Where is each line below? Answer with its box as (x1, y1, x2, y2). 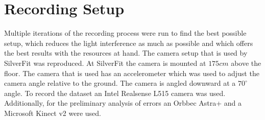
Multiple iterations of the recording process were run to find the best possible (4, 28, 247, 38)
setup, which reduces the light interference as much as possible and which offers (4, 37, 253, 48)
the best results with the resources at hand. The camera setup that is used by (4, 47, 248, 58)
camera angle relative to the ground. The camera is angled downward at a (4, 78, 236, 88)
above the (231, 57, 261, 68)
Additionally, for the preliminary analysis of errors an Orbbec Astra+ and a (4, 98, 242, 108)
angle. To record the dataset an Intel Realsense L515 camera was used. (4, 87, 226, 98)
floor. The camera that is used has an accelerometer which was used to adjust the (4, 67, 259, 78)
